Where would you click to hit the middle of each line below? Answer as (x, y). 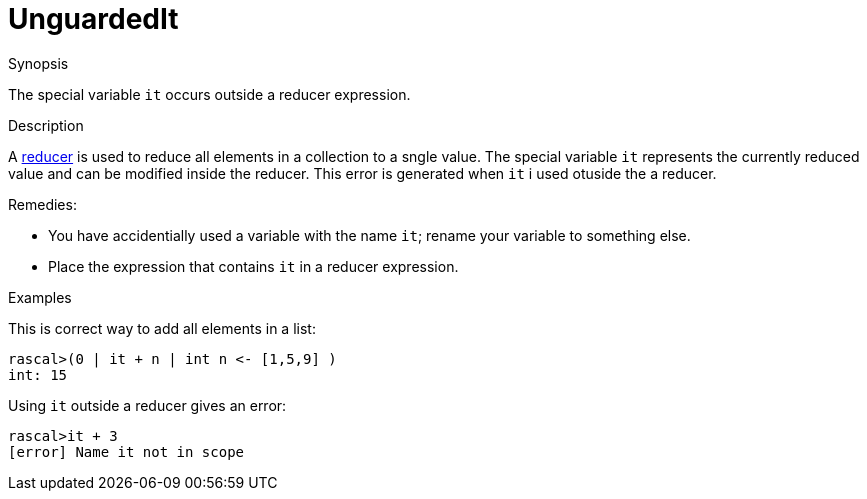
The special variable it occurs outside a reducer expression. (209, 94)
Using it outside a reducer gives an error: (147, 405)
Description (46, 125)
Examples (40, 297)
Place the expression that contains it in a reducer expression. (253, 266)
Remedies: (42, 204)
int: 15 (38, 374)
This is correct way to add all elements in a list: (162, 328)
